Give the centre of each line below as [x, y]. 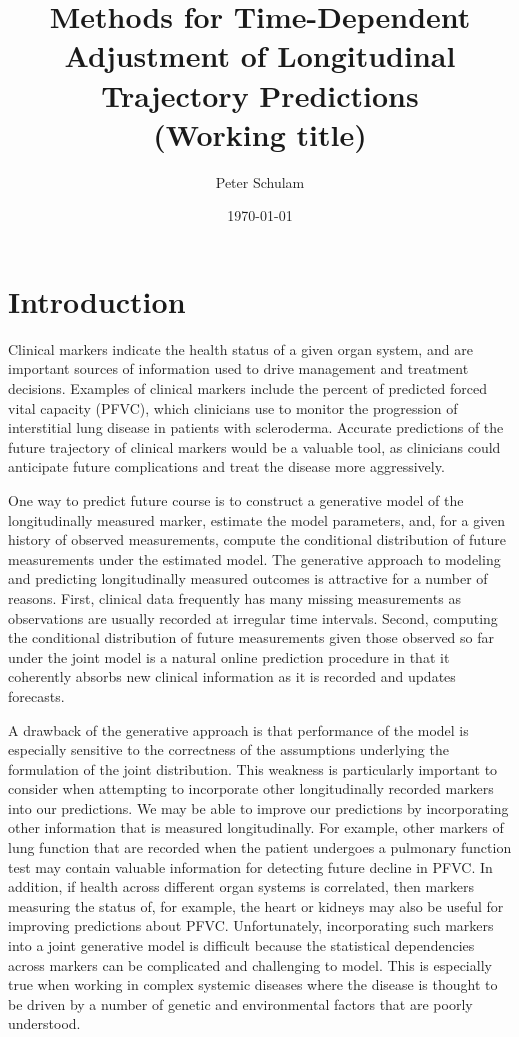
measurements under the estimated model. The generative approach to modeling [254, 558]
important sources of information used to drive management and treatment [238, 368]
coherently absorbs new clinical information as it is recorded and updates [232, 676]
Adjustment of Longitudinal [260, 55]
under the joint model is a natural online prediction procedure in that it [229, 656]
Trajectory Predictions [260, 94]
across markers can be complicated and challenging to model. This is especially [250, 964]
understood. [44, 1023]
